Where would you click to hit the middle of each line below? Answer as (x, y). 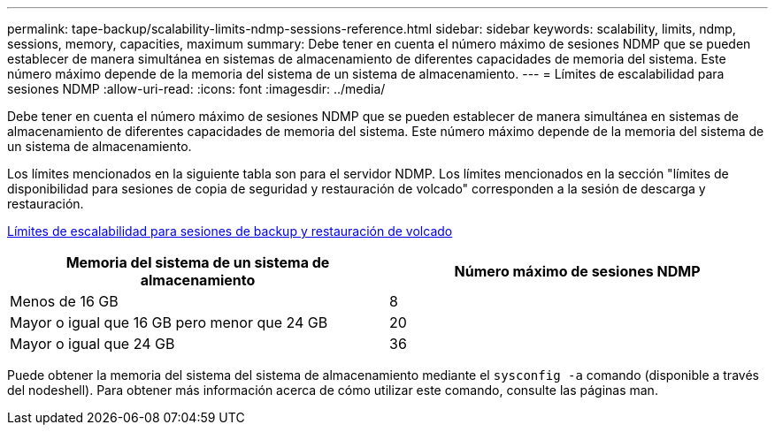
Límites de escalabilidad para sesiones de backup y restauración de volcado (230, 231)
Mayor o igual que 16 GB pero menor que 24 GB (169, 322)
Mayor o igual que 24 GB (92, 344)
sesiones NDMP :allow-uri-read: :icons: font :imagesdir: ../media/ (196, 89)
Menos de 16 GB (64, 301)
